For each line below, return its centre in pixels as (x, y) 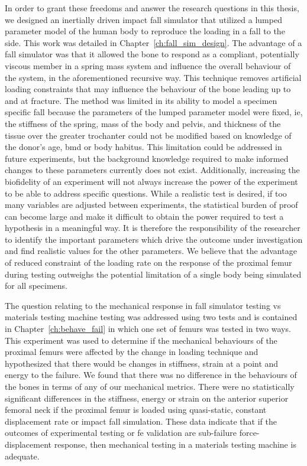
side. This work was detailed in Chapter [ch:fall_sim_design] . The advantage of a (153, 42)
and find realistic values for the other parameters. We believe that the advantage (151, 251)
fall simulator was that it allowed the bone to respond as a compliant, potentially (152, 54)
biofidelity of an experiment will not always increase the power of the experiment (151, 181)
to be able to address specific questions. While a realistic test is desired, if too (146, 193)
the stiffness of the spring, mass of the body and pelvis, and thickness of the (143, 123)
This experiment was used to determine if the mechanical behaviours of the (141, 340)
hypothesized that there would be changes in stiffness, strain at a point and (142, 363)
